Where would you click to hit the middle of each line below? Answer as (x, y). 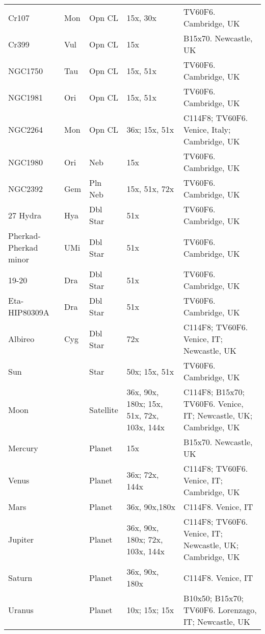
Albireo (21, 339)
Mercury (23, 448)
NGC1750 (26, 70)
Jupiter (21, 539)
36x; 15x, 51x (150, 129)
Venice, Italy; (207, 129)
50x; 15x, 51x (150, 371)
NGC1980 (26, 162)
